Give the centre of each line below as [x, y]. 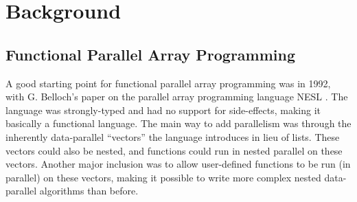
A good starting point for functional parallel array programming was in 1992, [168, 83]
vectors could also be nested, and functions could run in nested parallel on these [174, 150]
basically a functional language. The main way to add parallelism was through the [178, 123]
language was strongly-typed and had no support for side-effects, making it [163, 110]
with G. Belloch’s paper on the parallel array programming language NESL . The [177, 97]
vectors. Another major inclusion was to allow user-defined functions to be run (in [178, 164]
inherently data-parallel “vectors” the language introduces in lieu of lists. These [173, 136]
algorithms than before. [89, 191]
